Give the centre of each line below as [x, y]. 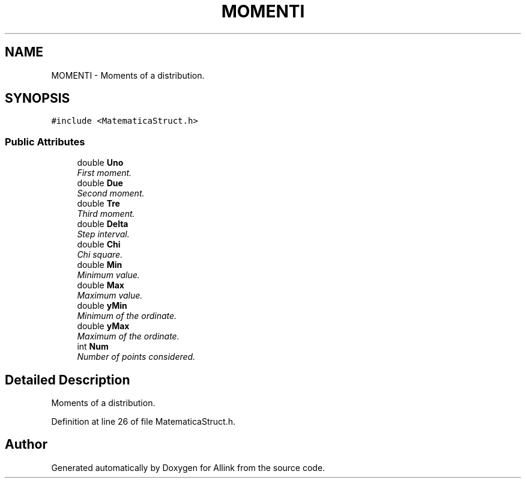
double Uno [100, 163]
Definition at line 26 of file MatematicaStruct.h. [143, 422]
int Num [93, 347]
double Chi [99, 245]
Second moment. [111, 193]
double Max [101, 285]
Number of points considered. [136, 357]
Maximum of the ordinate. [128, 336]
